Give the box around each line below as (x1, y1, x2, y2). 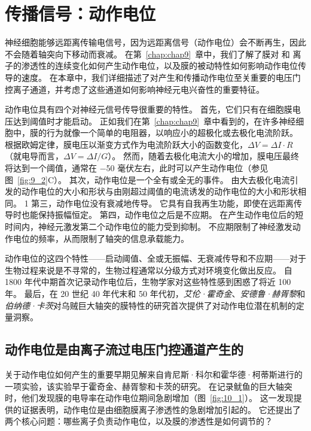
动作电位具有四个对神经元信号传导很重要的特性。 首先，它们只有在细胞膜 (5, 103, 292, 116)
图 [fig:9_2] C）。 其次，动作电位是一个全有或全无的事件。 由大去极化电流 (5, 173, 290, 186)
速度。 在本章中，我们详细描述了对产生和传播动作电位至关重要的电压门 (21, 71, 301, 83)
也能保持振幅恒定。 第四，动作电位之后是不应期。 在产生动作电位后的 (21, 208, 295, 221)
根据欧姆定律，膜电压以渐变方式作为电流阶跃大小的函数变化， (5, 138, 248, 150)
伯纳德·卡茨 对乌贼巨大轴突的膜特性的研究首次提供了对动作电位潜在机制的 (5, 299, 296, 311)
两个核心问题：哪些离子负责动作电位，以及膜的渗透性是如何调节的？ (5, 415, 273, 427)
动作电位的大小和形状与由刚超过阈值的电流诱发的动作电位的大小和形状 (21, 185, 298, 198)
